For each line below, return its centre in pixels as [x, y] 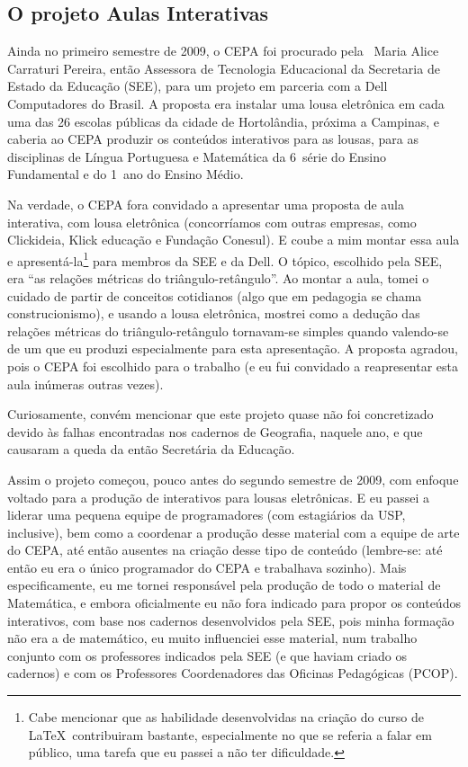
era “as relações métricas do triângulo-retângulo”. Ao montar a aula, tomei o [218, 277]
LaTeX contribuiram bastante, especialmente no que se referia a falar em [230, 734]
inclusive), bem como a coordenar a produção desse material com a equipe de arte [234, 532]
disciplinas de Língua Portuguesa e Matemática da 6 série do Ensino [197, 156]
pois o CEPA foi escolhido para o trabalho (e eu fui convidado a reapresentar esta [233, 366]
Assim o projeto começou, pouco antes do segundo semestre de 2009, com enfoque [233, 479]
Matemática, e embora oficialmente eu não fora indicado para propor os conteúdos [234, 603]
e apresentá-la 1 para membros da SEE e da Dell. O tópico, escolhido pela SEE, [225, 259]
